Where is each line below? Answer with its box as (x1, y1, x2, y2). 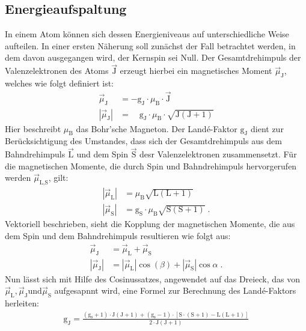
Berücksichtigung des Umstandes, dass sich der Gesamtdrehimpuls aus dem (5, 135, 282, 147)
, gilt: (48, 171, 69, 184)
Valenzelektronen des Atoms (5, 64, 109, 77)
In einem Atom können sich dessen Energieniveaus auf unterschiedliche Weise (5, 28, 289, 40)
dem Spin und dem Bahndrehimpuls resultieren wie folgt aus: (5, 229, 231, 241)
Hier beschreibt (5, 122, 61, 135)
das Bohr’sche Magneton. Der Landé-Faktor (76, 122, 237, 135)
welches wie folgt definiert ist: (5, 77, 114, 89)
